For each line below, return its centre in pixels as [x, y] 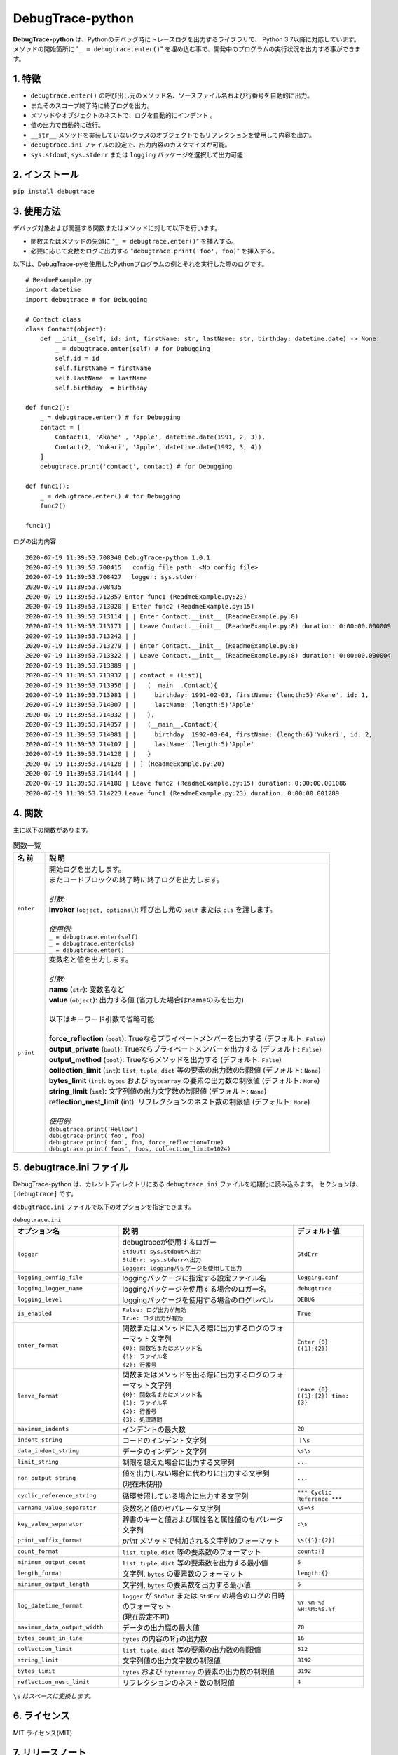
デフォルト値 [318, 1231]
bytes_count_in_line [50, 1638]
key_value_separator [50, 1524]
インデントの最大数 [154, 1429]
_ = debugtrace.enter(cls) [92, 943]
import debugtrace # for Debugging [87, 299]
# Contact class [53, 319]
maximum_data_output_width [60, 1628]
